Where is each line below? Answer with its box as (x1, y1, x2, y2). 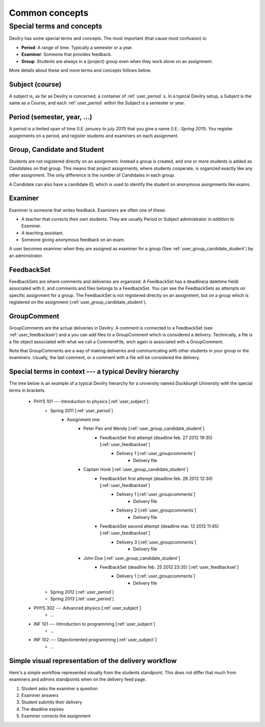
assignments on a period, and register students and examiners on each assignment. (9, 133, 179, 139)
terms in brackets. (9, 387, 46, 393)
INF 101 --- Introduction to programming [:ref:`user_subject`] (33, 621, 156, 627)
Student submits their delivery (21, 699, 82, 705)
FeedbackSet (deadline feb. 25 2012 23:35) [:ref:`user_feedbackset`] (100, 564, 239, 570)
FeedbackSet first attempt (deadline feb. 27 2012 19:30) (100, 434, 213, 440)
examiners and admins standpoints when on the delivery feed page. (9, 676, 147, 682)
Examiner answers (21, 692, 59, 698)
